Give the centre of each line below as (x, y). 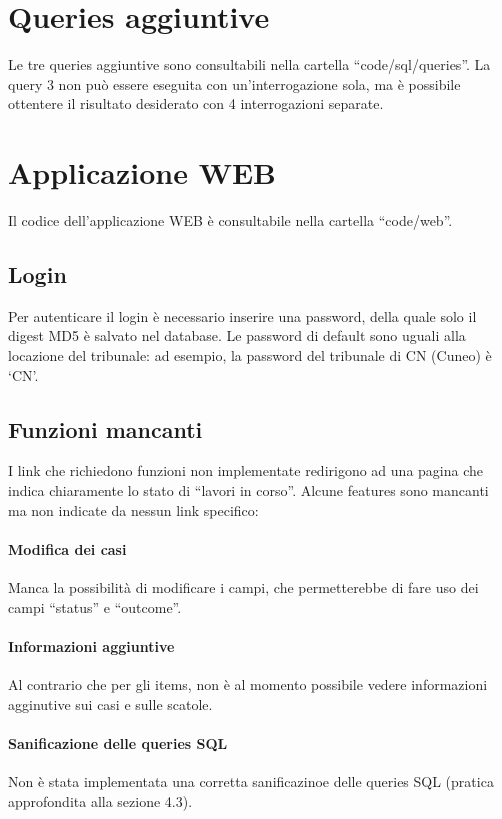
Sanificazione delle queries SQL (118, 742)
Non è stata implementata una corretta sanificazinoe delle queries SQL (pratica (251, 780)
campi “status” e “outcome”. (95, 606)
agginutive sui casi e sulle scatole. (110, 703)
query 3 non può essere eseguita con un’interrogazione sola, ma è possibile (234, 83)
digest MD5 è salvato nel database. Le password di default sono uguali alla (237, 335)
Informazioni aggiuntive (91, 645)
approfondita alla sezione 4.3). (100, 800)
